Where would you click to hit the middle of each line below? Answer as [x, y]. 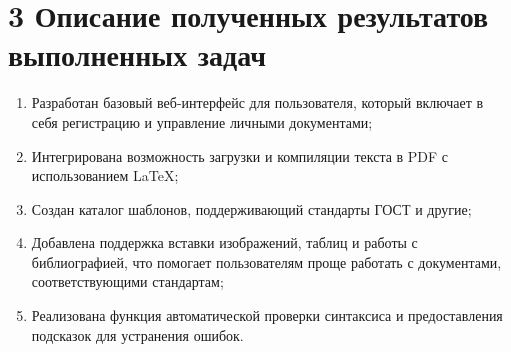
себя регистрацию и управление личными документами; [202, 121]
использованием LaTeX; [105, 175]
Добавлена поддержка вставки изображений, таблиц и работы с [224, 242]
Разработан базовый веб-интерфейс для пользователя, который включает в [257, 102]
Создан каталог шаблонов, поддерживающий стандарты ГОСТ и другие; [251, 208]
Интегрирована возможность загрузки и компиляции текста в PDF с [240, 155]
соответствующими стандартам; [127, 281]
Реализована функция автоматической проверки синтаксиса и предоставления [267, 315]
